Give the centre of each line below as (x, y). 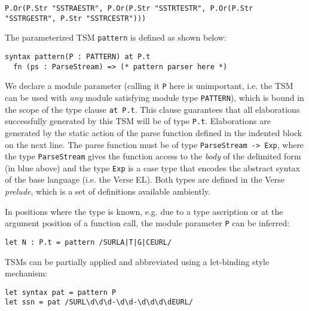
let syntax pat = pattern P (61, 292)
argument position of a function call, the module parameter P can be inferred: (147, 223)
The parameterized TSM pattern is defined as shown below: (116, 37)
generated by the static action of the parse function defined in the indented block (154, 132)
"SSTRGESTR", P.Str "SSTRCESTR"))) (76, 18)
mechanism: (26, 273)
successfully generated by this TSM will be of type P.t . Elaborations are (138, 121)
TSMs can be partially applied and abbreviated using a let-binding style (137, 261)
